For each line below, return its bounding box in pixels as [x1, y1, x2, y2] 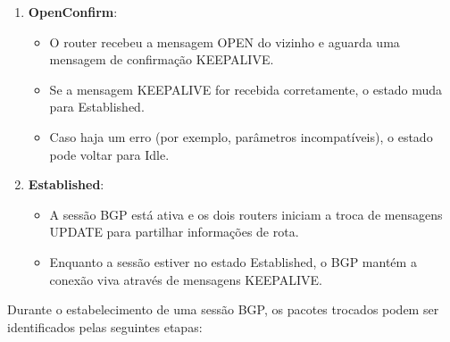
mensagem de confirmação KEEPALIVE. [49, 50, 274, 69]
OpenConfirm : [28, 3, 118, 21]
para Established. [49, 97, 145, 116]
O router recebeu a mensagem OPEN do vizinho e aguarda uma [49, 32, 400, 51]
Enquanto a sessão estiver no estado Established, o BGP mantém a [49, 252, 417, 271]
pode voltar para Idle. [49, 145, 170, 163]
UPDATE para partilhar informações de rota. [49, 222, 299, 241]
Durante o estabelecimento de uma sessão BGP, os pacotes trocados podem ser [7, 300, 439, 319]
